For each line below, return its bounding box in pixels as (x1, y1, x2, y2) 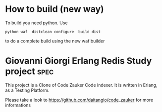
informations (5, 102, 31, 108)
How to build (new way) (5, 3, 104, 15)
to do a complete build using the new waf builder (5, 38, 105, 44)
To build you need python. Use (5, 20, 68, 26)
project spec (5, 66, 54, 77)
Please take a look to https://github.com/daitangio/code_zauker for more (5, 97, 154, 103)
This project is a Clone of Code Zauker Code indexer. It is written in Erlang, (5, 82, 158, 88)
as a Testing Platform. (5, 87, 50, 93)
